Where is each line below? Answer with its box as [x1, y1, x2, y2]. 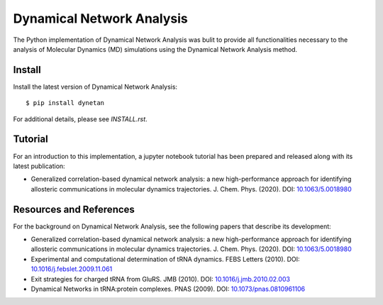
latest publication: [13, 162, 65, 170]
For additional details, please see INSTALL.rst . [13, 114, 148, 123]
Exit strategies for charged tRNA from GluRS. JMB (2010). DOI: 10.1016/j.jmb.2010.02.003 [30, 274, 291, 283]
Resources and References [13, 203, 135, 216]
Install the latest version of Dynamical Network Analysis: [13, 82, 177, 91]
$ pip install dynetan [26, 99, 105, 107]
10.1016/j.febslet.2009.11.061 [30, 265, 113, 273]
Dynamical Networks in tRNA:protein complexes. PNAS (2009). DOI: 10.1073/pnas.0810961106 [30, 284, 305, 293]
